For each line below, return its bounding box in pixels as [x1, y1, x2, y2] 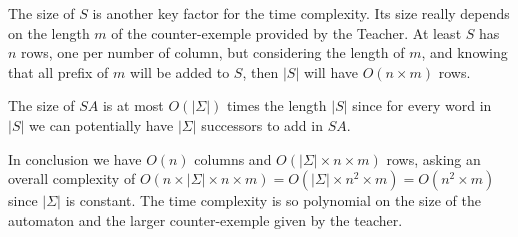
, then [242, 61, 279, 82]
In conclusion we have [8, 148, 142, 169]
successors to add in [201, 114, 323, 135]
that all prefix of [8, 61, 109, 82]
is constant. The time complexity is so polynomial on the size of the [65, 190, 481, 211]
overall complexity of [8, 168, 136, 189]
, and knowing [421, 42, 508, 63]
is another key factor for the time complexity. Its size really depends [92, 3, 510, 23]
